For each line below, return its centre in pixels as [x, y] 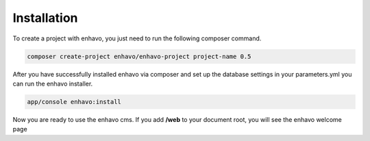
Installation [45, 18]
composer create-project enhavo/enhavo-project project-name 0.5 [139, 56]
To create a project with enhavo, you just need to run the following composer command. [137, 38]
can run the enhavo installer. [53, 84]
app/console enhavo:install [74, 102]
